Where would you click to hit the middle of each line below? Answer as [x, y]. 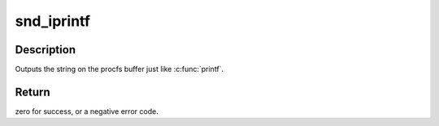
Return [33, 92]
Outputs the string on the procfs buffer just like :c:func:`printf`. [119, 69]
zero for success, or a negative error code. [87, 111]
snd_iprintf [53, 21]
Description [46, 50]
